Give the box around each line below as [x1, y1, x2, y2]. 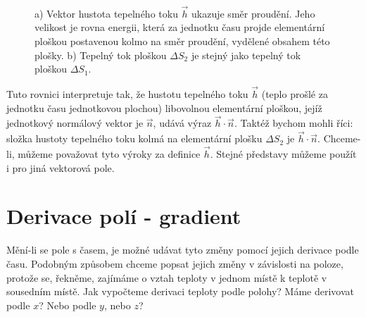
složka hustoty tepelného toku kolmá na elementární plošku [6, 131, 263, 146]
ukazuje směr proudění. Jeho [191, 6, 315, 20]
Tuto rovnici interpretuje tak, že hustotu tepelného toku [6, 87, 248, 101]
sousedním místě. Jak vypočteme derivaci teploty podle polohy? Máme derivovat [6, 284, 354, 299]
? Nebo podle [39, 297, 96, 312]
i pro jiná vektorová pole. [6, 160, 115, 175]
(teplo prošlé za [261, 87, 328, 101]
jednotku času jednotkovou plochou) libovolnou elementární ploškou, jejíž [6, 100, 322, 115]
